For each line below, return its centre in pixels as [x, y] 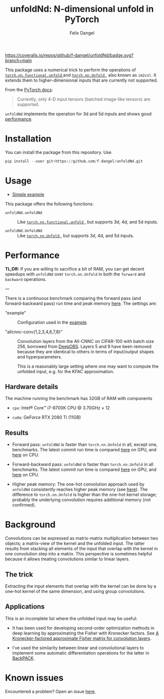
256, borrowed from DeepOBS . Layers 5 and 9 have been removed [84, 346]
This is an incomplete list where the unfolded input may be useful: [71, 618]
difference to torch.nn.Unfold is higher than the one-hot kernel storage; [84, 495]
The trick [19, 574]
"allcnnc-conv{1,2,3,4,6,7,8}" [34, 332]
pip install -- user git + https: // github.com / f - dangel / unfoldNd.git [74, 161]
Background [30, 525]
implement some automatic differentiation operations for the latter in [81, 653]
